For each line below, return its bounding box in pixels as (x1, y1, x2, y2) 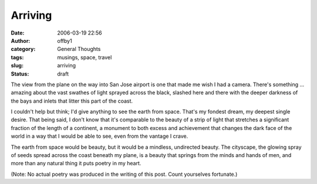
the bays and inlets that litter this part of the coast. (11, 97, 133, 104)
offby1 (57, 37, 73, 44)
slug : (11, 62, 23, 69)
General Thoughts (57, 46, 101, 53)
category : (11, 46, 36, 53)
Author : (11, 37, 31, 44)
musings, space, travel (57, 53, 112, 61)
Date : (11, 29, 25, 36)
